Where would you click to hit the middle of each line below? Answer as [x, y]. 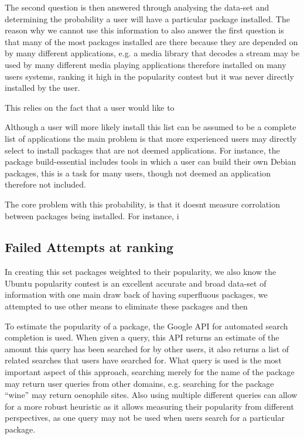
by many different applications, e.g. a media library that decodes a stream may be [152, 53]
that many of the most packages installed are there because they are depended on [151, 41]
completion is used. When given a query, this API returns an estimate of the [142, 337]
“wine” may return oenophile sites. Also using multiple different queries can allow [151, 395]
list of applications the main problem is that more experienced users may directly [151, 138]
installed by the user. [42, 88]
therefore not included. [45, 184]
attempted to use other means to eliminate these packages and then [126, 306]
